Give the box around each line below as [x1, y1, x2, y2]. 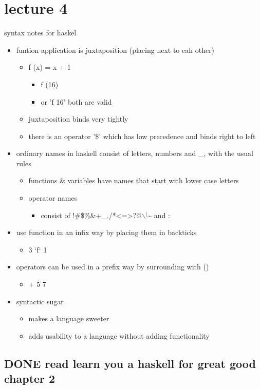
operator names [28, 192, 78, 203]
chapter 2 [4, 371, 55, 386]
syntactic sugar [16, 296, 64, 306]
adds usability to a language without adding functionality [28, 330, 210, 341]
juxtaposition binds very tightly [28, 113, 128, 124]
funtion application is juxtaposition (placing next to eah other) [16, 44, 215, 55]
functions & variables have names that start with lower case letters [28, 175, 239, 186]
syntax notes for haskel [4, 27, 77, 38]
